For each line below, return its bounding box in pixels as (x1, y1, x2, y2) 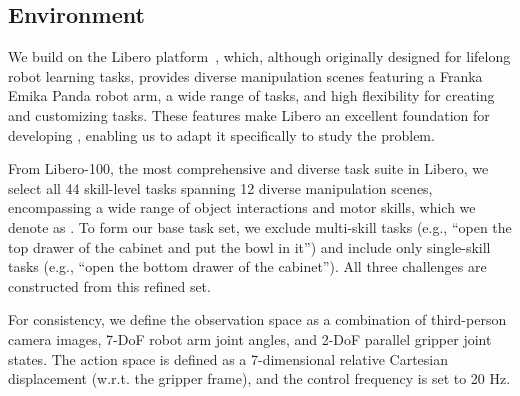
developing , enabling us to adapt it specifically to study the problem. (8, 124, 435, 145)
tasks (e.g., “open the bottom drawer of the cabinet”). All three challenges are (8, 256, 487, 277)
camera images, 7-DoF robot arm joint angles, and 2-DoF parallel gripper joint (8, 328, 492, 349)
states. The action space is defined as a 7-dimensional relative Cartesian (8, 348, 449, 369)
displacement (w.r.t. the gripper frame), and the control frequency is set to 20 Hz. (8, 368, 511, 389)
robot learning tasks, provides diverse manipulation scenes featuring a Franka (8, 65, 483, 86)
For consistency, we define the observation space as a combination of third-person (8, 309, 507, 330)
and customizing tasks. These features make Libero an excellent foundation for (8, 104, 490, 125)
